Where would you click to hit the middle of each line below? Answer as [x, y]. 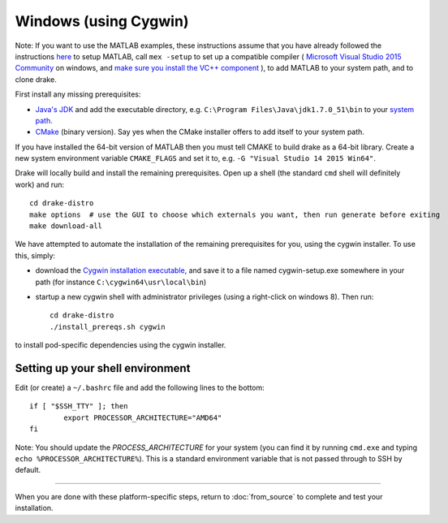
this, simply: [35, 255]
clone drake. [36, 79]
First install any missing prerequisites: [78, 94]
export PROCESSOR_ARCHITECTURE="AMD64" [143, 417]
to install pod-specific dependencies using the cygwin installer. [121, 345]
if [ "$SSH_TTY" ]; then [79, 406]
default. [28, 470]
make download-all [66, 226]
